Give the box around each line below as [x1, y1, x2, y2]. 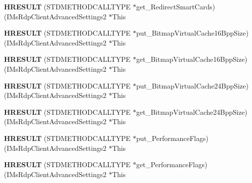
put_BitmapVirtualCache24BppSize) [136, 80, 249, 91]
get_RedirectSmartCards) [136, 1, 215, 11]
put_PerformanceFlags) [136, 133, 209, 143]
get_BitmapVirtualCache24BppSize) [136, 106, 248, 117]
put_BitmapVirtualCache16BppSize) [136, 28, 249, 38]
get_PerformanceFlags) [136, 159, 208, 170]
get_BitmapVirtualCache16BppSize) [136, 54, 248, 64]
